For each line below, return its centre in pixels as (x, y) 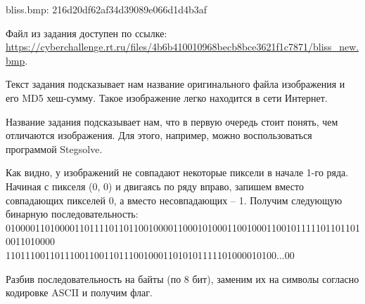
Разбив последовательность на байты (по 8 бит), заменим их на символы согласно (182, 278)
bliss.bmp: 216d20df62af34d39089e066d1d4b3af (107, 9)
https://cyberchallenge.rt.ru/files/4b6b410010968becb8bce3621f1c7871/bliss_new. (182, 47)
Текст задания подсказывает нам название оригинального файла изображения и (175, 84)
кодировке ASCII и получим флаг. (79, 292)
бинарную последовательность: (72, 214)
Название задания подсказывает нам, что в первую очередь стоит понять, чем (172, 121)
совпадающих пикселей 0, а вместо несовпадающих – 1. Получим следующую (174, 200)
